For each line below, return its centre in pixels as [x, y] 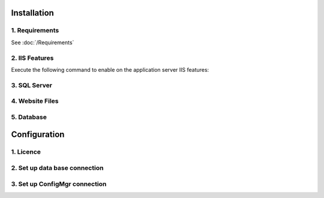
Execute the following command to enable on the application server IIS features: [110, 69]
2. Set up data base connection [57, 167]
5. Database [29, 117]
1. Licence [26, 152]
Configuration [38, 135]
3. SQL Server [31, 85]
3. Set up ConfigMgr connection [59, 184]
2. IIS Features [32, 58]
